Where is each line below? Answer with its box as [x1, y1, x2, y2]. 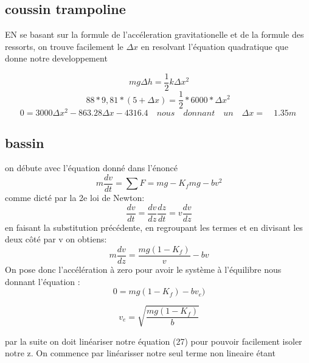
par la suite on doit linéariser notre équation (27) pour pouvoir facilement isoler [5, 334, 302, 347]
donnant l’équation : [5, 275, 80, 287]
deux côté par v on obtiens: [5, 233, 107, 245]
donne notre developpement [5, 52, 108, 65]
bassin [5, 133, 44, 152]
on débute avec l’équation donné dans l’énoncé [5, 161, 178, 174]
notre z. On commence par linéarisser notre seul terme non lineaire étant [5, 347, 276, 359]
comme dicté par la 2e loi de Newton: [5, 191, 145, 204]
